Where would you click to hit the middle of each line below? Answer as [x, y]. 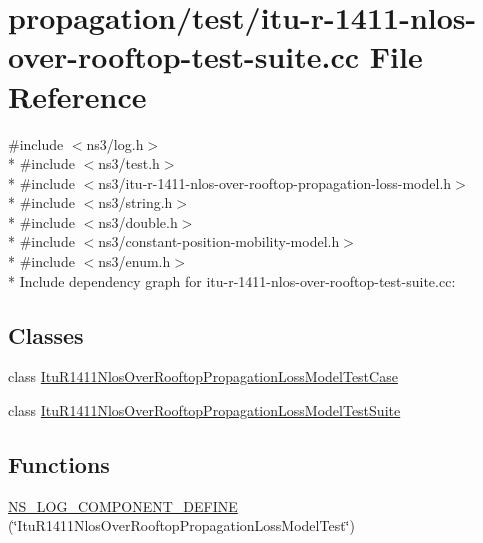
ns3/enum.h [134, 261]
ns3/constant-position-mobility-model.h [219, 241]
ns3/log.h [115, 143]
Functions [59, 464]
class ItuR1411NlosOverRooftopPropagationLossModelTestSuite [204, 410]
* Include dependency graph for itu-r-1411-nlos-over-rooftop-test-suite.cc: [232, 280]
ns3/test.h [129, 163]
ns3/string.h [135, 202]
